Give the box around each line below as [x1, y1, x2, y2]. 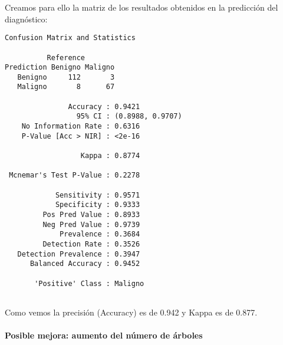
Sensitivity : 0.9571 [55, 190, 140, 199]
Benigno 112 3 [17, 73, 115, 81]
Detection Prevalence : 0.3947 [17, 249, 140, 258]
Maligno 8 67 [17, 83, 115, 91]
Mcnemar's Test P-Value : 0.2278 [9, 171, 140, 180]
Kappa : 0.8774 [80, 152, 140, 160]
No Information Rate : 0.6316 [21, 122, 140, 131]
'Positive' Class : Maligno [34, 279, 144, 288]
